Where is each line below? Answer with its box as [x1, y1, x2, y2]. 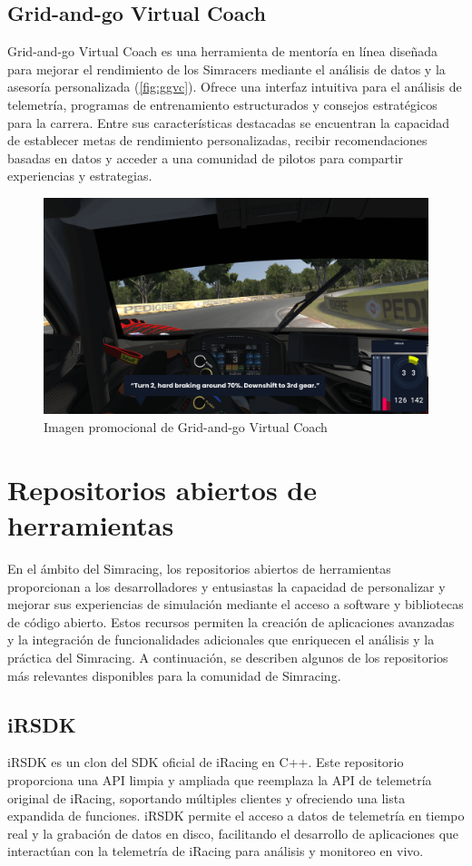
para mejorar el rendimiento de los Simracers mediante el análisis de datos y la [7, 59, 446, 78]
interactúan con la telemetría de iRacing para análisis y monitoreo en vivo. [7, 841, 424, 861]
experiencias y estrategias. [7, 166, 152, 185]
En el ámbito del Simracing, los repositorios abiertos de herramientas [7, 558, 391, 577]
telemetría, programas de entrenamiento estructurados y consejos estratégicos [7, 94, 438, 113]
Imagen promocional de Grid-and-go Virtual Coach [44, 418, 328, 437]
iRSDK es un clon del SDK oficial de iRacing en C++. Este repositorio [7, 753, 404, 772]
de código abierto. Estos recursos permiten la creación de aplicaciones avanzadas [7, 612, 455, 631]
